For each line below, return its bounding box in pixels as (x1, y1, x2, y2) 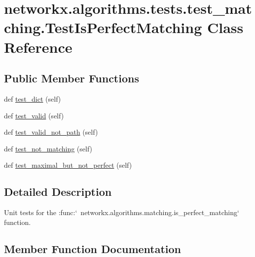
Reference (4, 37, 73, 57)
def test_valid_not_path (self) (4, 127, 98, 137)
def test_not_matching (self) (4, 143, 93, 153)
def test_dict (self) (4, 93, 61, 104)
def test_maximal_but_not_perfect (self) (4, 160, 132, 170)
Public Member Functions (4, 71, 139, 86)
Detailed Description (4, 184, 112, 199)
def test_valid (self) (4, 110, 64, 120)
